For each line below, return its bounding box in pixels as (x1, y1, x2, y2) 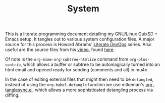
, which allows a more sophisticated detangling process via (32, 87, 153, 93)
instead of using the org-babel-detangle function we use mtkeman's (5, 82, 145, 88)
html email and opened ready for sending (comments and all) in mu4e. (5, 67, 149, 73)
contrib (5, 62, 21, 67)
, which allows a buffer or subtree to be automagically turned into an (20, 61, 160, 67)
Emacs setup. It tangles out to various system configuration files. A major (5, 36, 155, 42)
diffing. (5, 92, 20, 98)
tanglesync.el (5, 87, 33, 93)
